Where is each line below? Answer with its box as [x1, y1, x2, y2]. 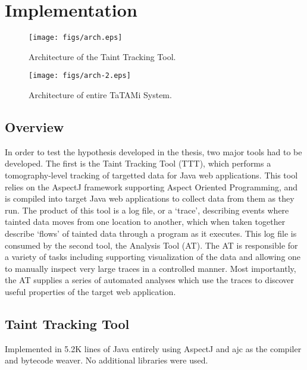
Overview [5, 118, 64, 136]
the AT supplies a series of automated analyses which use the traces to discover [5, 274, 295, 286]
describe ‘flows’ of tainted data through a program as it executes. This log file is [5, 227, 297, 239]
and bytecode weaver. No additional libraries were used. [5, 354, 208, 366]
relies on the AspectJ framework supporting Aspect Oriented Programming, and [5, 180, 298, 193]
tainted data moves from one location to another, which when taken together [5, 215, 286, 228]
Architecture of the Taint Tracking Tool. [29, 50, 176, 62]
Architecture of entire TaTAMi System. [29, 89, 172, 101]
